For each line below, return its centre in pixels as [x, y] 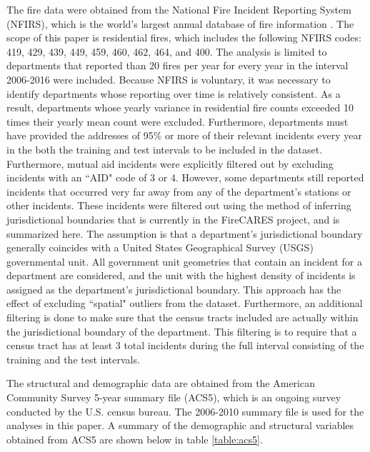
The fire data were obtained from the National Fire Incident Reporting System [179, 9]
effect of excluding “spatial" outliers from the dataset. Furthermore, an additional [185, 303]
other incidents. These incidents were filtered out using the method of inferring [179, 205]
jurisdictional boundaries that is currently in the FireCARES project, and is [173, 219]
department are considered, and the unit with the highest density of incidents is [181, 275]
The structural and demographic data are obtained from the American [161, 383]
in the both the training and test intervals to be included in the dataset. [165, 149]
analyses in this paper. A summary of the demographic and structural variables [180, 425]
